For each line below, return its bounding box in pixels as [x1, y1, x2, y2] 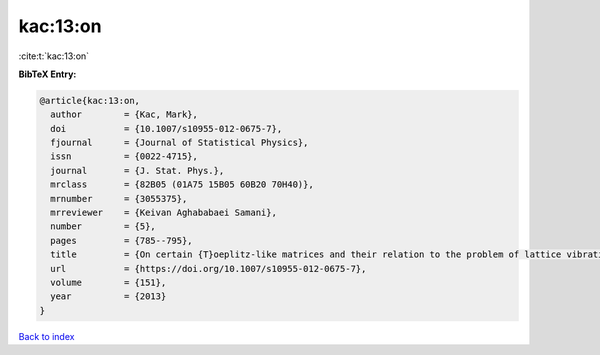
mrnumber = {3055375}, [50, 193, 188, 204]
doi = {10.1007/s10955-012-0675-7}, [50, 123, 283, 134]
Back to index [18, 330, 75, 342]
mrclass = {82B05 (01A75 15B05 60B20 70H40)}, [50, 179, 314, 190]
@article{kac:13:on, [39, 95, 140, 106]
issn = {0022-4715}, [50, 151, 199, 162]
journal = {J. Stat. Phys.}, [50, 165, 225, 176]
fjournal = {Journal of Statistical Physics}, [50, 137, 309, 149]
